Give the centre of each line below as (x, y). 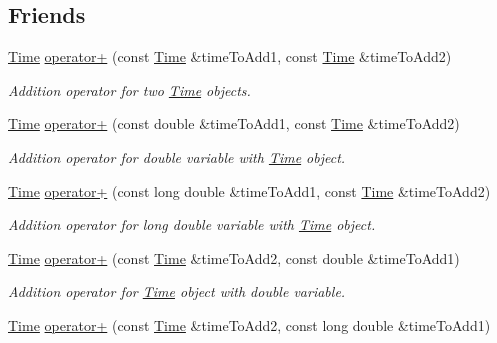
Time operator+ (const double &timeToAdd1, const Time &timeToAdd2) (234, 123)
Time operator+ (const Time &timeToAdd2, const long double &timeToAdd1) (249, 324)
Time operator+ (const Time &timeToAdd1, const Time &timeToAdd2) (230, 56)
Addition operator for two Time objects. (129, 89)
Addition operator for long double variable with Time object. (192, 224)
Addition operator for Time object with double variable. (177, 291)
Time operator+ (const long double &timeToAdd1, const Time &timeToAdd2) (249, 190)
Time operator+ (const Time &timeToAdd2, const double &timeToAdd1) (234, 257)
